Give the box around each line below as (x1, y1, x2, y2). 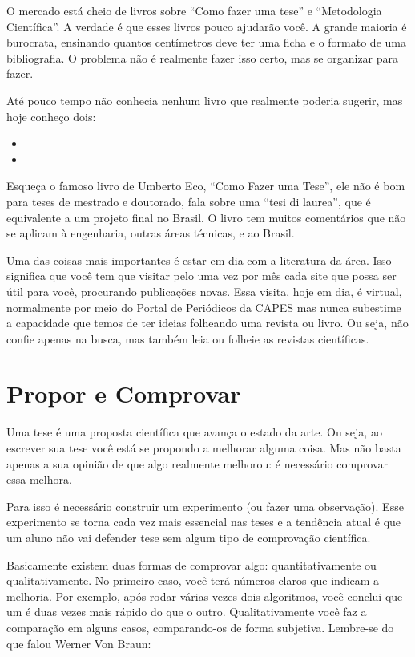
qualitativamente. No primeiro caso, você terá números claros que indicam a (6, 572, 380, 589)
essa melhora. (6, 471, 72, 488)
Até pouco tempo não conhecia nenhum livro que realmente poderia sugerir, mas (6, 91, 403, 108)
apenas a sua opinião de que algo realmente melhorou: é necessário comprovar (6, 455, 389, 472)
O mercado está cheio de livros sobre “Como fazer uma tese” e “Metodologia (6, 2, 382, 18)
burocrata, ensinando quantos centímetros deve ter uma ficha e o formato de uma (6, 34, 406, 51)
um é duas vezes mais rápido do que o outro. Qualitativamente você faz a (6, 603, 367, 620)
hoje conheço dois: (6, 107, 96, 124)
